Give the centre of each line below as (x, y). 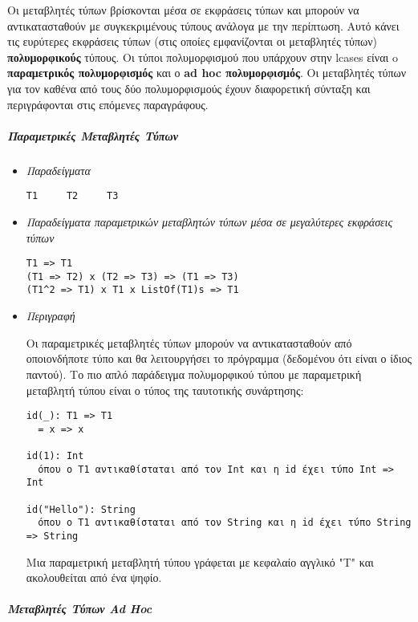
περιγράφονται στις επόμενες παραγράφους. (108, 104)
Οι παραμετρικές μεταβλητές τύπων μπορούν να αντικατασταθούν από (189, 342)
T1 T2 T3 (72, 196)
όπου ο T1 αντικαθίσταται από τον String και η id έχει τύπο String (225, 523)
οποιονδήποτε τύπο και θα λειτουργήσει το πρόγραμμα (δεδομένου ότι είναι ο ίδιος (219, 358)
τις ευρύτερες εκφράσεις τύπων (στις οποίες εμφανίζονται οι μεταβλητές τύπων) (192, 41)
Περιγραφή (51, 316)
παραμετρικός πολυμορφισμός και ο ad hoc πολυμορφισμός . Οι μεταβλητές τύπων (207, 73)
